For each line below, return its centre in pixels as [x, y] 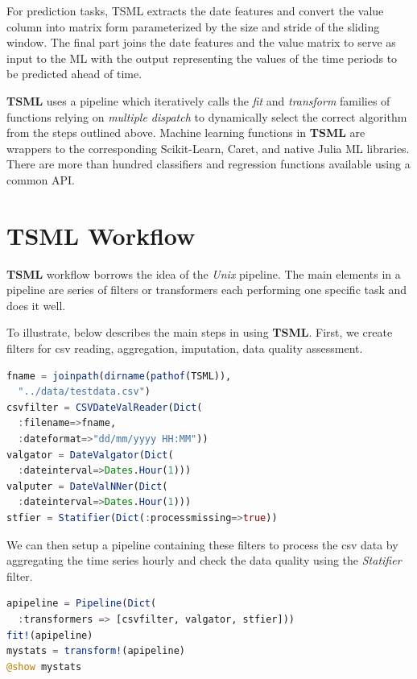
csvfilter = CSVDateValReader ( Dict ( [105, 407]
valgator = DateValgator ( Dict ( [90, 455]
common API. [41, 179]
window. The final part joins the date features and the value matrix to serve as [201, 42]
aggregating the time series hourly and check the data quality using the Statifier [204, 560]
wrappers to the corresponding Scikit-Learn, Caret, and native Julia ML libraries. [208, 148]
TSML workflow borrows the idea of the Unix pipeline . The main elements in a [204, 273]
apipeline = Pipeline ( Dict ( [82, 604]
